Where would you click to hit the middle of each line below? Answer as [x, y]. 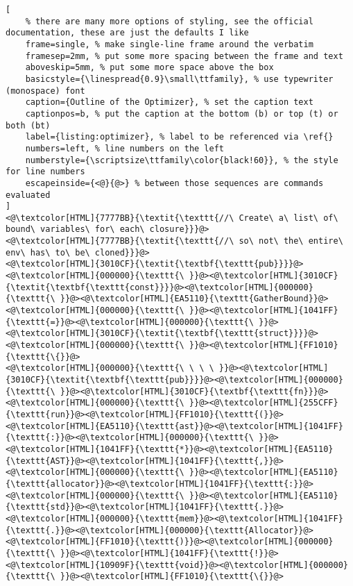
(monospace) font [45, 91]
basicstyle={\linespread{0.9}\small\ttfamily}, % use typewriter [179, 79]
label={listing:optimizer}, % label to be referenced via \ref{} [179, 137]
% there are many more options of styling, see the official [169, 21]
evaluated [28, 195]
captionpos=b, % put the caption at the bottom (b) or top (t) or [182, 114]
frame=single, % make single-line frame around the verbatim [169, 44]
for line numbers [45, 172]
